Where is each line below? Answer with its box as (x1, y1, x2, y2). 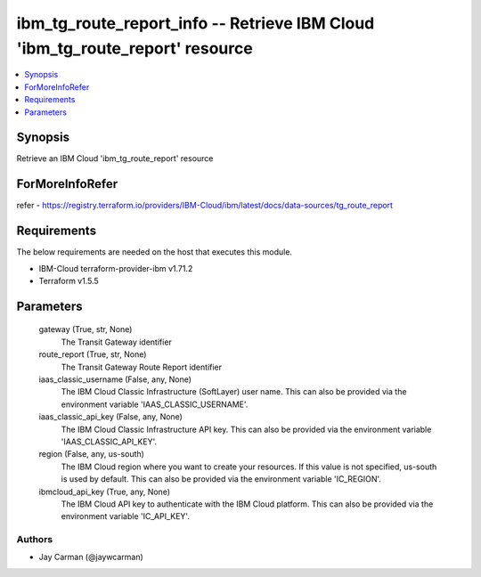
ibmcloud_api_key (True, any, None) (38, 486, 171, 497)
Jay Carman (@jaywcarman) (38, 552, 144, 563)
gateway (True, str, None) (38, 324, 133, 335)
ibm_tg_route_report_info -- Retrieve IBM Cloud (16, 13, 375, 33)
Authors (16, 533, 53, 546)
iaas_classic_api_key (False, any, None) (38, 411, 183, 422)
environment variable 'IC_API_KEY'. (61, 511, 191, 522)
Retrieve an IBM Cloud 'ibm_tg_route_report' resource (16, 153, 214, 164)
